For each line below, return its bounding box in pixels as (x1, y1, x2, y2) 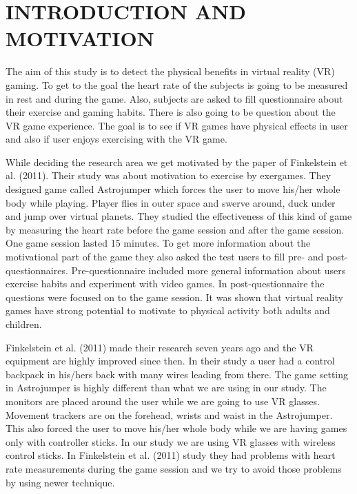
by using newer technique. (6, 475, 115, 489)
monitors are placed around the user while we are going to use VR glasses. (6, 393, 320, 408)
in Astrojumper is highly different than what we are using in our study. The (6, 380, 327, 395)
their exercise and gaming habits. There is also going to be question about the (6, 105, 336, 119)
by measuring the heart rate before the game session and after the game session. (6, 222, 345, 236)
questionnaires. (6, 263, 68, 277)
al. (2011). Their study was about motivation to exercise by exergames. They (6, 168, 331, 183)
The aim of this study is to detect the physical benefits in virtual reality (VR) (6, 64, 335, 79)
